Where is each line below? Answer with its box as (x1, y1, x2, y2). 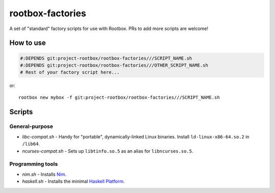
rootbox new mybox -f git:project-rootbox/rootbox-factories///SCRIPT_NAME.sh (18, 94, 220, 100)
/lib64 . (22, 141, 40, 147)
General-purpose (9, 123, 53, 130)
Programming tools (9, 160, 58, 168)
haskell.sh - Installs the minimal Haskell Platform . (22, 178, 125, 184)
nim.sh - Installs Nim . (22, 171, 67, 177)
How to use (9, 39, 46, 47)
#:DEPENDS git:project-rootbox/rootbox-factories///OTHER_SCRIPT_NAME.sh (20, 62, 208, 68)
